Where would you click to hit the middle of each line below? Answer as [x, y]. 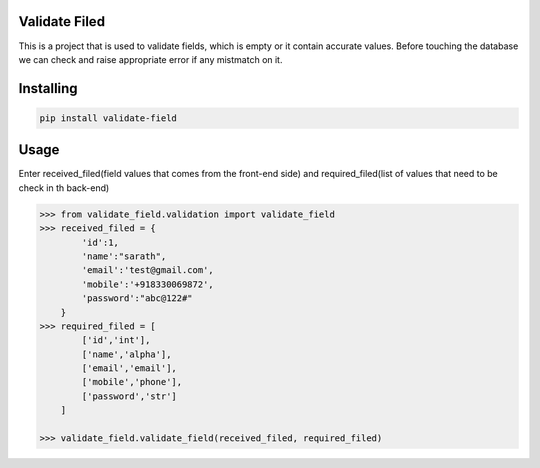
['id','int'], [116, 340]
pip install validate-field [108, 118]
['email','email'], [129, 368]
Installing [48, 88]
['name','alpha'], [126, 354]
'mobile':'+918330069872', [147, 284]
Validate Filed [61, 21]
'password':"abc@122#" [137, 298]
